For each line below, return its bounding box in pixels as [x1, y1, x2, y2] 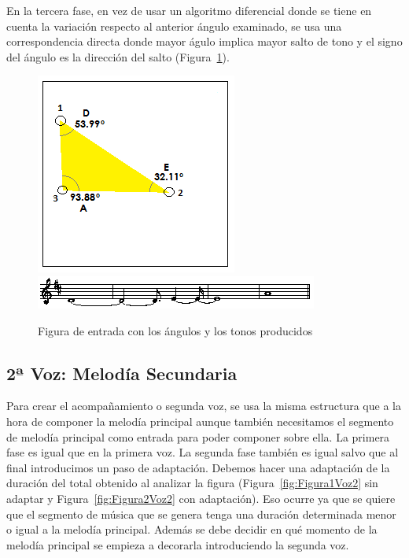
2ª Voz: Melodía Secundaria [6, 360, 238, 385]
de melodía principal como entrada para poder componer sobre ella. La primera [6, 428, 390, 445]
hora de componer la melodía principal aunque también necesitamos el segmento [6, 412, 394, 429]
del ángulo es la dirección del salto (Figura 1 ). [6, 48, 230, 65]
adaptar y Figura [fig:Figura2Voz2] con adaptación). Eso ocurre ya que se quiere [6, 490, 396, 506]
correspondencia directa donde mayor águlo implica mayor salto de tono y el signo [6, 33, 403, 50]
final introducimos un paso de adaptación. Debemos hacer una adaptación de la [6, 459, 390, 475]
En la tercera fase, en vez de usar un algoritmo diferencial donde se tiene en [6, 2, 372, 18]
